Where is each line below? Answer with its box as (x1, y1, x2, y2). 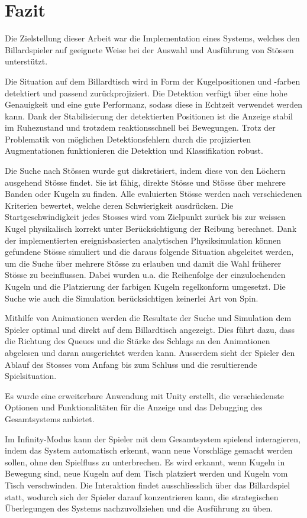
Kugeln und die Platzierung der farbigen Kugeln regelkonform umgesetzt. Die (5, 280, 286, 292)
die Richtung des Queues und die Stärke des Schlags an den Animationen (5, 335, 270, 347)
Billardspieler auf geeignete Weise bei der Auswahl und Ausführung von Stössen (5, 43, 294, 56)
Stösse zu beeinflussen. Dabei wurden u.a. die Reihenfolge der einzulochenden (5, 268, 286, 281)
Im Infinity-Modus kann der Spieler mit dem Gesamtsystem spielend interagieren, (5, 432, 300, 445)
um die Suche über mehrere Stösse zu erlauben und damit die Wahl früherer (5, 257, 282, 269)
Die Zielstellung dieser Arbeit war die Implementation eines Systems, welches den (5, 32, 300, 44)
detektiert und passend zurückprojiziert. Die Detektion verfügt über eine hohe (5, 86, 287, 99)
